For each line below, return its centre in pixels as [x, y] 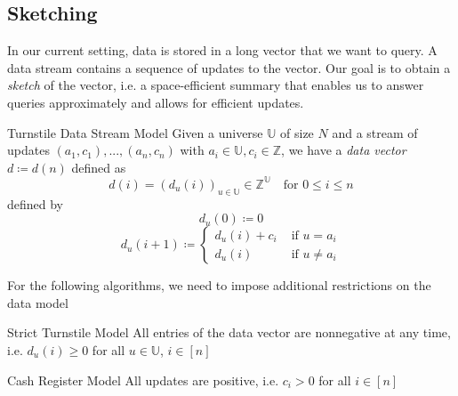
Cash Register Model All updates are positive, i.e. [143, 380]
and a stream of [375, 132]
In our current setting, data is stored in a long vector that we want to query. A [222, 50]
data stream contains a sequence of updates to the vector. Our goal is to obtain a [229, 67]
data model [38, 302]
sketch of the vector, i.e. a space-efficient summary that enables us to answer [216, 85]
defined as [99, 167]
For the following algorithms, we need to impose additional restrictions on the [219, 285]
